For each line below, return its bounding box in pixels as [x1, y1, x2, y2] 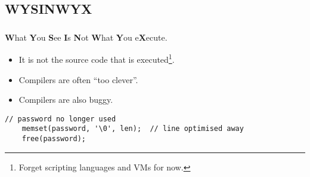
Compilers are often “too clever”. [18, 73, 138, 86]
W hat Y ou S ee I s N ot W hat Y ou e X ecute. [5, 30, 168, 43]
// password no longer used [5, 114, 116, 123]
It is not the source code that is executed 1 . [18, 51, 175, 65]
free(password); [21, 135, 86, 144]
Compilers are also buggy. [18, 93, 113, 106]
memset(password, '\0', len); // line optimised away [21, 124, 244, 133]
